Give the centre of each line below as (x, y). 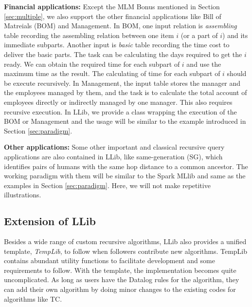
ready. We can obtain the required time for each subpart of (92, 64)
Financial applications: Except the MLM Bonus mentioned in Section (112, 6)
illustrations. (23, 195)
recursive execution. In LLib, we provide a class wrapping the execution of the (120, 111)
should (237, 73)
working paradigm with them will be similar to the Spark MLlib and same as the (125, 176)
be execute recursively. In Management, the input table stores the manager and (122, 83)
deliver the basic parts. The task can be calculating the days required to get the (123, 54)
